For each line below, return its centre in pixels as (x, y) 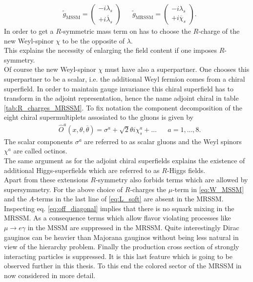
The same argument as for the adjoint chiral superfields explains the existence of (125, 160)
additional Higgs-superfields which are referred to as (82, 170)
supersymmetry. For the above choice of (63, 189)
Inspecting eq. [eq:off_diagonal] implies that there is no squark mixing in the (119, 208)
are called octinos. (40, 151)
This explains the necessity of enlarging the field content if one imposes (111, 50)
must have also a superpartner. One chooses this (177, 69)
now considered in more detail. (50, 275)
